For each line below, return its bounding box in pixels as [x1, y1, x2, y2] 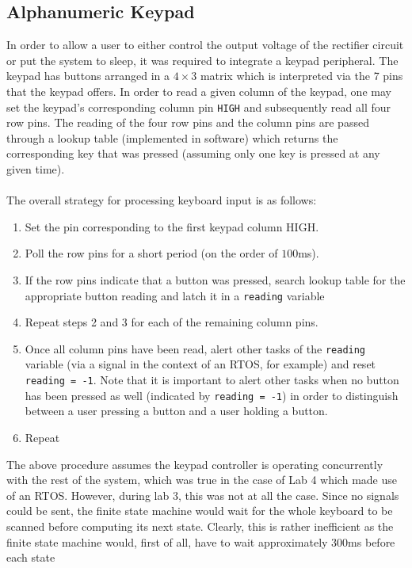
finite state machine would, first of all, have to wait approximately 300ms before [6, 533, 395, 550]
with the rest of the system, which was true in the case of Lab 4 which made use [6, 471, 397, 488]
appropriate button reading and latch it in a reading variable [25, 287, 325, 303]
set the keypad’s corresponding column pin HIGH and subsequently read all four [6, 98, 391, 115]
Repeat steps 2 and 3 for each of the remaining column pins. [25, 314, 319, 330]
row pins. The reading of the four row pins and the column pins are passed [6, 114, 369, 131]
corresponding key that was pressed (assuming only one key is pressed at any [6, 145, 380, 162]
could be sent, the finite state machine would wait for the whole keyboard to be [6, 502, 393, 519]
